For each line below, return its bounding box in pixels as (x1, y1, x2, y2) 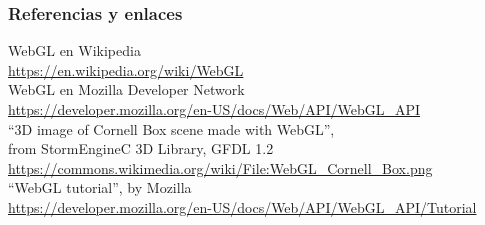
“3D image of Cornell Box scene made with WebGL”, (8, 118, 335, 139)
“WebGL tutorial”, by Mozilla (8, 177, 192, 198)
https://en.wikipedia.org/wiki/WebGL (8, 59, 244, 80)
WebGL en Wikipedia (8, 40, 141, 61)
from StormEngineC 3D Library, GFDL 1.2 (8, 138, 274, 159)
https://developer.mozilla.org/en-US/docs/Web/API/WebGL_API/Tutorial (8, 196, 477, 217)
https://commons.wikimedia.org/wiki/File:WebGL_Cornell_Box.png (8, 157, 433, 178)
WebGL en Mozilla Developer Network (8, 79, 245, 100)
